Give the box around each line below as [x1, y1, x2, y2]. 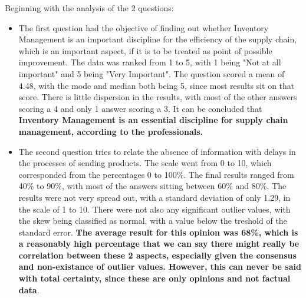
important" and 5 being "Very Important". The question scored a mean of [18, 67, 285, 80]
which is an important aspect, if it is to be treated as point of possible [18, 44, 272, 57]
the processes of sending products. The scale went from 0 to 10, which [18, 157, 272, 169]
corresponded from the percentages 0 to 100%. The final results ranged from [18, 168, 294, 180]
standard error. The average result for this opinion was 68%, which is [18, 226, 298, 238]
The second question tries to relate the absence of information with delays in [18, 145, 296, 157]
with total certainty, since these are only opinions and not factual [18, 272, 291, 284]
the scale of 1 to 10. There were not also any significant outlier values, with [18, 203, 291, 215]
